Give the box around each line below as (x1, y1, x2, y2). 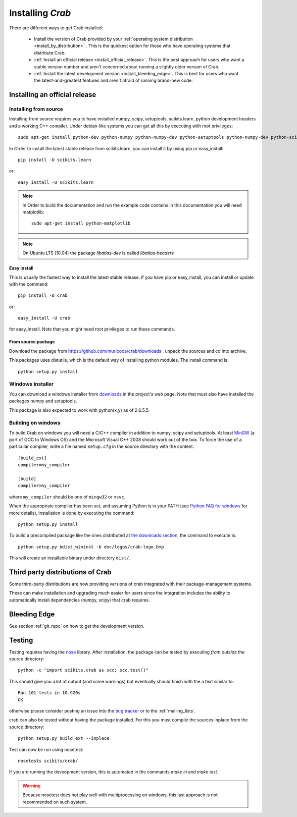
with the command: (9, 281, 49, 287)
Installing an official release (9, 91, 97, 99)
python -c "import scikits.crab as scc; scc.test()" (18, 667, 148, 673)
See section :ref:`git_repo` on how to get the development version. (9, 623, 145, 629)
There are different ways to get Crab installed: (9, 25, 103, 31)
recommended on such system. (22, 799, 87, 805)
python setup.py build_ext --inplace (18, 736, 110, 741)
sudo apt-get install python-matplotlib (31, 220, 131, 226)
